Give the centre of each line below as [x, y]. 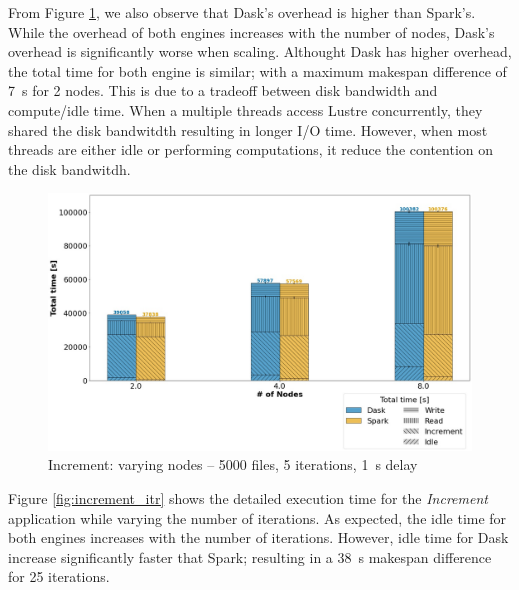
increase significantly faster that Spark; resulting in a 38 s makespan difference [250, 556]
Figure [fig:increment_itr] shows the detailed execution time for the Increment [248, 498]
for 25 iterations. [59, 576]
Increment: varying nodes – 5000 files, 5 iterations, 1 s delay [233, 464]
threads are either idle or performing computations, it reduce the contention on [251, 149]
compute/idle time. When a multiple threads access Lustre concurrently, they [245, 109]
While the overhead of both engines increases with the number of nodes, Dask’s [251, 31]
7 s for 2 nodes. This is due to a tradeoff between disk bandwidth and [223, 90]
